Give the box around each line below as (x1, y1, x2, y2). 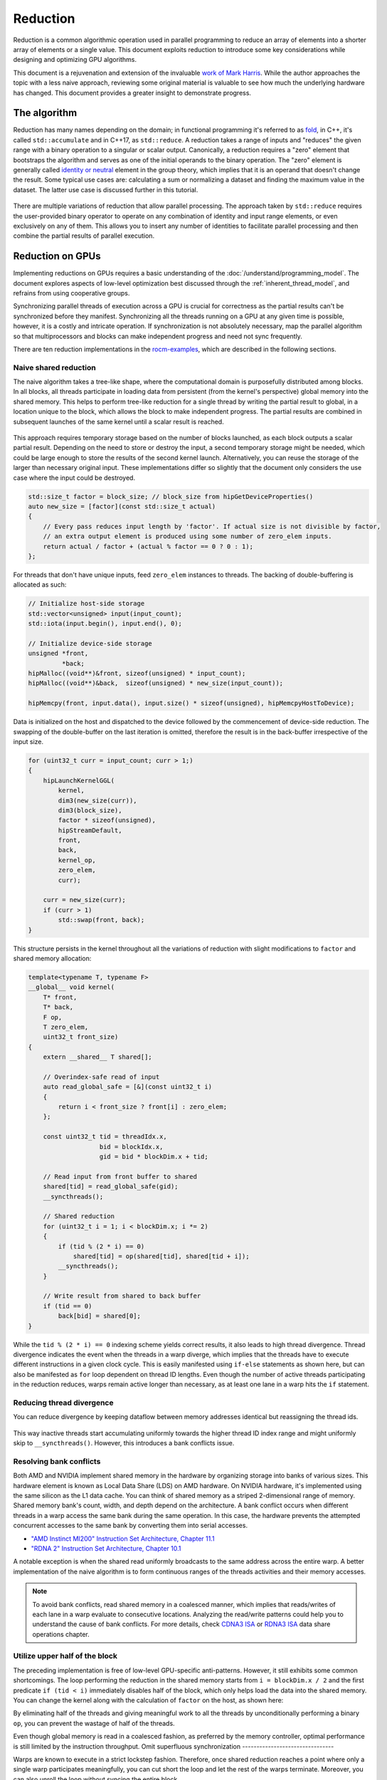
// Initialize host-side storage (28, 600, 145, 608)
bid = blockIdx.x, (99, 1143, 164, 1151)
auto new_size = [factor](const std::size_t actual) (28, 502, 216, 511)
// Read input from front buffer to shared (43, 1172, 197, 1180)
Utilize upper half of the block (13, 1651, 117, 1661)
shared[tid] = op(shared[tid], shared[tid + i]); (73, 1252, 250, 1260)
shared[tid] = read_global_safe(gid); (43, 1183, 179, 1190)
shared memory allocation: (13, 954, 92, 963)
